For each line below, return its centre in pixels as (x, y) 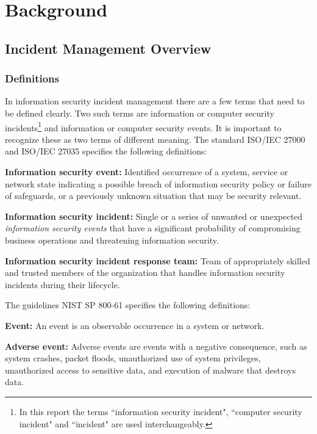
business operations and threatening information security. (112, 240)
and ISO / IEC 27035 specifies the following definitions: (106, 151)
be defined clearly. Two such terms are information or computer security (140, 113)
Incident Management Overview (108, 48)
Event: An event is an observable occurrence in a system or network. (135, 325)
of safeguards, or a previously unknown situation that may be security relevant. (153, 196)
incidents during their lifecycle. (62, 284)
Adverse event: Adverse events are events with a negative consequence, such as (156, 346)
